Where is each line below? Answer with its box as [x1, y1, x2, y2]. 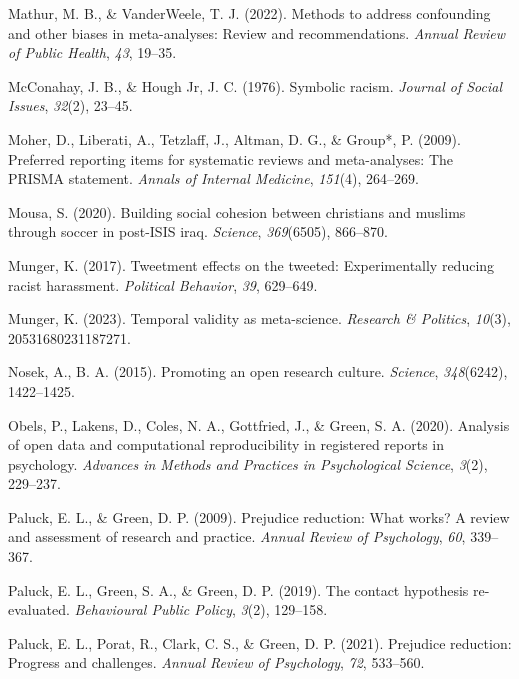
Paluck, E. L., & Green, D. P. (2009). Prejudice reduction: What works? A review [8, 506, 510, 527]
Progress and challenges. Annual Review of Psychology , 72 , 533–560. [8, 652, 425, 673]
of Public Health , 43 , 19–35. [8, 42, 177, 63]
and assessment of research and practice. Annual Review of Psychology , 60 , [8, 526, 466, 547]
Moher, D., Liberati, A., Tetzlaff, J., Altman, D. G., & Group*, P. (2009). [8, 128, 461, 149]
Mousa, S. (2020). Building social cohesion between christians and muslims [8, 201, 466, 222]
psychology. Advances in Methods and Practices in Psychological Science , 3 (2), [8, 453, 488, 474]
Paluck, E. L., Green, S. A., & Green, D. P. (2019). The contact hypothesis [8, 579, 469, 600]
